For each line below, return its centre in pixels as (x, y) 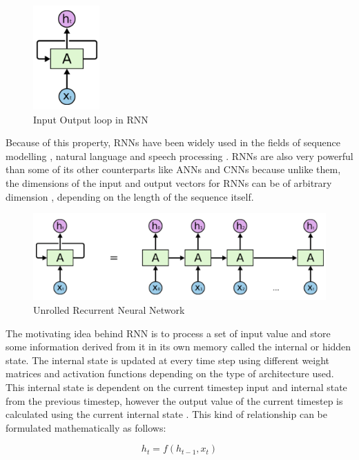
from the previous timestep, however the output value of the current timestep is (174, 400)
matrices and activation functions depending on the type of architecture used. (170, 373)
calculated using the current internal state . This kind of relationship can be (166, 414)
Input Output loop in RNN (91, 119)
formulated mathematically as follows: (86, 427)
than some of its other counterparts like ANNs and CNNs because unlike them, (173, 169)
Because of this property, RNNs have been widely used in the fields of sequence (173, 142)
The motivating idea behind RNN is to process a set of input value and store (168, 333)
